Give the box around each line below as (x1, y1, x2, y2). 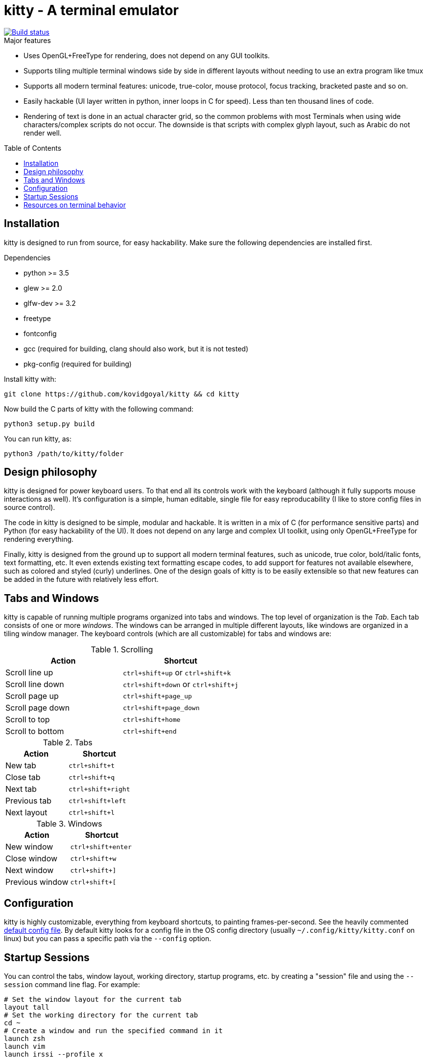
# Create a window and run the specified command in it (4, 1026, 223, 1035)
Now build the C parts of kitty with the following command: (4, 404, 193, 413)
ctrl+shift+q (69, 773, 115, 781)
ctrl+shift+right (69, 785, 130, 793)
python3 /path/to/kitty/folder (4, 449, 124, 458)
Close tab (5, 772, 41, 783)
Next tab (5, 784, 37, 794)
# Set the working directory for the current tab (4, 1011, 198, 1019)
